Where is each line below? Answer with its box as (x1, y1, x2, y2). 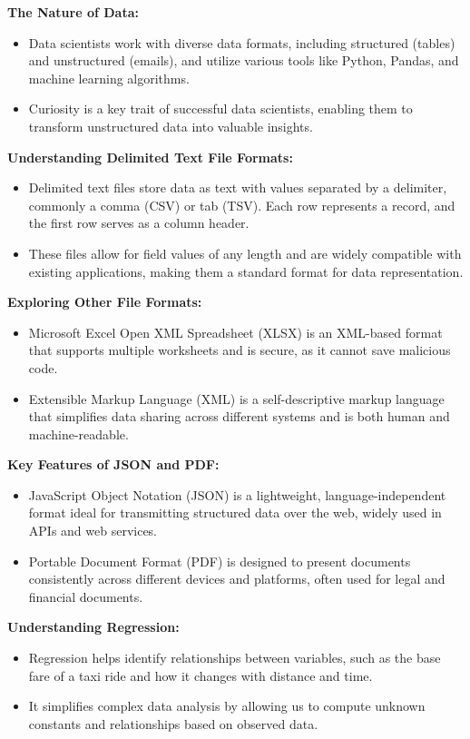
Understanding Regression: (7, 617, 180, 636)
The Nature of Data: (7, 3, 139, 21)
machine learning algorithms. (28, 68, 190, 87)
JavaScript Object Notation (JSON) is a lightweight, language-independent (28, 485, 446, 504)
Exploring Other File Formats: (7, 292, 202, 311)
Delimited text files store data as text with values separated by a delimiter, (28, 178, 447, 197)
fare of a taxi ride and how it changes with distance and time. (28, 665, 373, 685)
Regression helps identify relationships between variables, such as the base (28, 648, 441, 667)
